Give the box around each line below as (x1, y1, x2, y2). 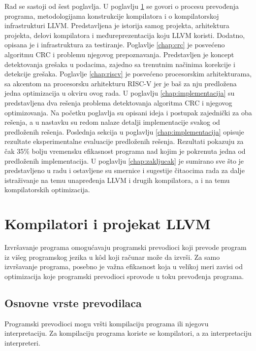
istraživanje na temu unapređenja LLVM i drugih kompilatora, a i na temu (4, 175, 230, 185)
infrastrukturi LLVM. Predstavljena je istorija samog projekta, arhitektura (4, 20, 229, 31)
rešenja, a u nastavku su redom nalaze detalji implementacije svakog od (4, 117, 220, 127)
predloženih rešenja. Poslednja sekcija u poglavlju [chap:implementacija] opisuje (4, 126, 244, 137)
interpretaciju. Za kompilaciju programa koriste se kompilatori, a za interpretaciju (4, 328, 252, 338)
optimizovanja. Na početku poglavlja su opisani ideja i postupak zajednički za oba (4, 107, 252, 117)
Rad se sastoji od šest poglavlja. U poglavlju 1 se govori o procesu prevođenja (4, 1, 239, 11)
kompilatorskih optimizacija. (4, 184, 90, 195)
